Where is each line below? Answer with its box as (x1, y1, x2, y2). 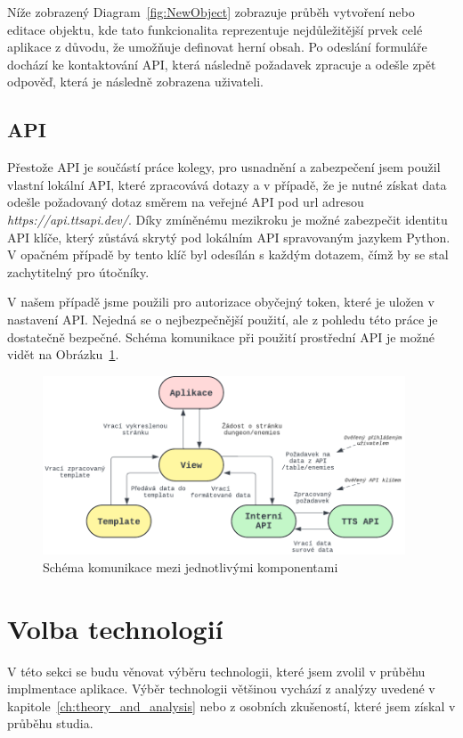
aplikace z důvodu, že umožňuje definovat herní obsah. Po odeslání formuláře (7, 37, 427, 56)
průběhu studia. (7, 714, 93, 733)
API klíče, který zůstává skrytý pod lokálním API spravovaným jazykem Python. (7, 227, 451, 246)
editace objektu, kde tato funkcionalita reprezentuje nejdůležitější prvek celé (7, 20, 423, 38)
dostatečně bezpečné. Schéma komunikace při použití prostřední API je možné (7, 327, 435, 346)
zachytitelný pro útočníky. (7, 262, 150, 281)
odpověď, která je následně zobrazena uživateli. (7, 72, 264, 91)
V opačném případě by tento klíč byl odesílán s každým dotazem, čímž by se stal (7, 245, 449, 264)
